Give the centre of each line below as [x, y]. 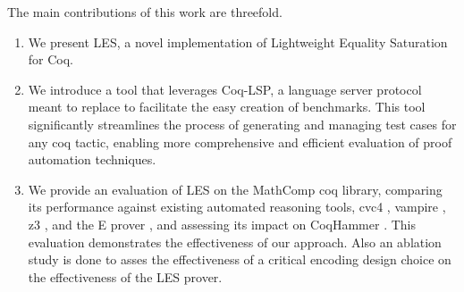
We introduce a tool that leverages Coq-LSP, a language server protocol [225, 89]
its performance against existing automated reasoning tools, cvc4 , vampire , [237, 207]
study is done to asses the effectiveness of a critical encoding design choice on [240, 259]
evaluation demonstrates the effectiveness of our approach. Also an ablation [235, 242]
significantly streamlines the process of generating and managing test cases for [242, 124]
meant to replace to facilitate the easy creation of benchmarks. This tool [227, 107]
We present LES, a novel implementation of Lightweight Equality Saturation [238, 42]
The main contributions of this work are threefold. [145, 12]
